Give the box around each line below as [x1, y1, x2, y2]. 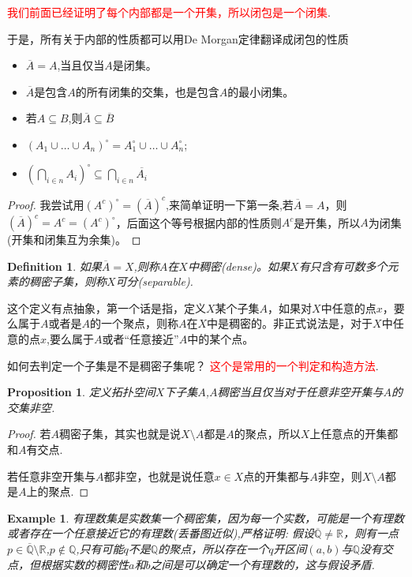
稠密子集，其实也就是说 [59, 425, 182, 442]
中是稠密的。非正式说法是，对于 [207, 315, 373, 332]
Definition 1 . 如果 [7, 257, 102, 274]
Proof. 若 [7, 425, 51, 442]
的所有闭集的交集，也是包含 [75, 83, 219, 99]
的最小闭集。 [227, 83, 294, 99]
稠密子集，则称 [28, 273, 107, 290]
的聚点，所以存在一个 [158, 540, 269, 556]
